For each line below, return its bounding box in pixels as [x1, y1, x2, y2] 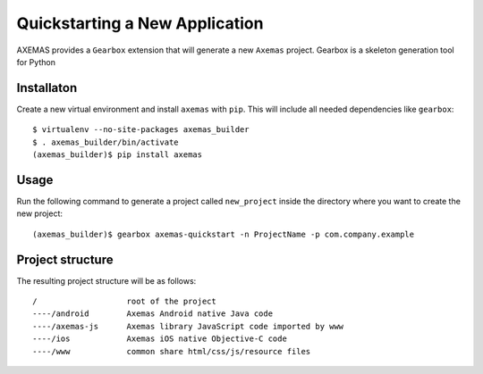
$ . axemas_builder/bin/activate [32, 137, 179, 147]
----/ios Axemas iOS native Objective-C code [32, 334, 288, 344]
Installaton [16, 80, 78, 96]
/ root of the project [32, 296, 216, 306]
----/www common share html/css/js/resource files [32, 346, 311, 356]
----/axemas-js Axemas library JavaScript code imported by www [32, 321, 344, 331]
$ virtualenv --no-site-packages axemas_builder [32, 125, 250, 135]
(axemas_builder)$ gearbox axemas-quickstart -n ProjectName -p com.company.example [32, 229, 415, 239]
